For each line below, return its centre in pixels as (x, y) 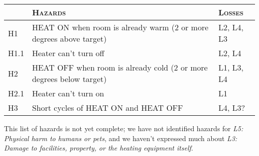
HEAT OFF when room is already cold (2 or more (120, 67)
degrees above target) (69, 39)
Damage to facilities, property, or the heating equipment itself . (99, 148)
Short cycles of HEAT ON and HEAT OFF (108, 108)
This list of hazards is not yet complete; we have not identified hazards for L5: (124, 128)
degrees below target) (69, 79)
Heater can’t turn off (68, 53)
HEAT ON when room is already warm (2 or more (120, 27)
